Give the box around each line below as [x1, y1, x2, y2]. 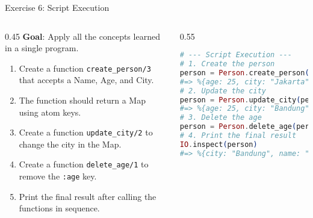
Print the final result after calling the [19, 190, 156, 202]
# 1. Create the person [179, 60, 275, 69]
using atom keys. [19, 105, 81, 118]
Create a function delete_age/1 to [19, 158, 149, 170]
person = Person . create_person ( [179, 68, 309, 77]
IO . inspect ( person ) [179, 140, 258, 149]
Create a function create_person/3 [19, 61, 151, 74]
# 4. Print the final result [179, 131, 297, 140]
